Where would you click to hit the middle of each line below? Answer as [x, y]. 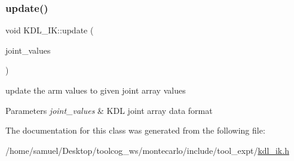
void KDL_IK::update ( [50, 30]
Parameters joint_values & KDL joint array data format [109, 110]
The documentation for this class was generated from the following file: [135, 130]
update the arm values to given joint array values [96, 90]
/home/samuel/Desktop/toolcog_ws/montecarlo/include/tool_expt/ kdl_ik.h [147, 150]
